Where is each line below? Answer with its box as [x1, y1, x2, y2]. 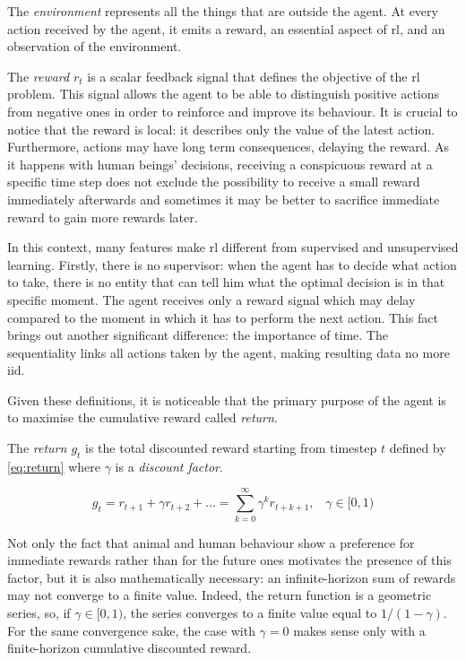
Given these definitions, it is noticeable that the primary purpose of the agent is [7, 390, 446, 409]
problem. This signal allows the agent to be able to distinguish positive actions [7, 84, 440, 103]
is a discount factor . [115, 456, 223, 475]
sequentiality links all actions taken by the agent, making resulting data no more [7, 343, 450, 361]
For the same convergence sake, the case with [7, 621, 255, 639]
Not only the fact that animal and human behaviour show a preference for [7, 533, 415, 551]
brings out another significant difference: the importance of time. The [7, 326, 388, 344]
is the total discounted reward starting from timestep [85, 439, 377, 457]
